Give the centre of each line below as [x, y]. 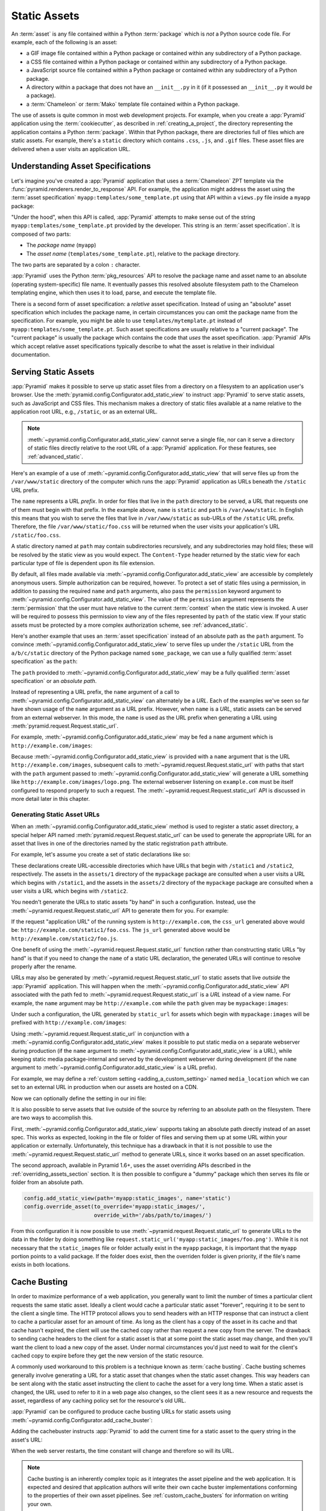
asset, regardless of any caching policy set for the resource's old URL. [99, 1400]
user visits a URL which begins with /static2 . [69, 891]
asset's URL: [27, 1440]
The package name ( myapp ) [61, 245]
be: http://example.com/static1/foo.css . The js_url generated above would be [121, 930]
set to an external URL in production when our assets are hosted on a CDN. [105, 1087]
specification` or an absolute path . [54, 681]
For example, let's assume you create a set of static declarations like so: [101, 855]
